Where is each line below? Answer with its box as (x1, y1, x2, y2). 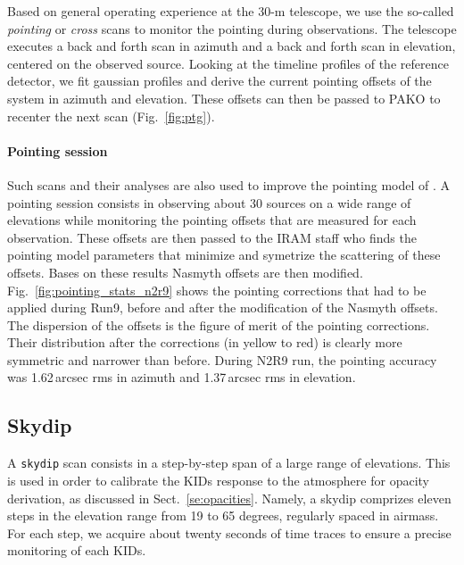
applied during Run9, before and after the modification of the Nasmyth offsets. (7, 298, 438, 317)
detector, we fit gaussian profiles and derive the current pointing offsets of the (7, 71, 432, 90)
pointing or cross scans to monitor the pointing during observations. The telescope (7, 19, 457, 37)
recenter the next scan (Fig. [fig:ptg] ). (7, 106, 215, 125)
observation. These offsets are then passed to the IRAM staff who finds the (7, 228, 417, 246)
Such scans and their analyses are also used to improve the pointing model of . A (7, 175, 451, 194)
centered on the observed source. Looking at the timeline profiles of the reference (7, 54, 449, 72)
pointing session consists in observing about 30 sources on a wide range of (7, 193, 411, 212)
